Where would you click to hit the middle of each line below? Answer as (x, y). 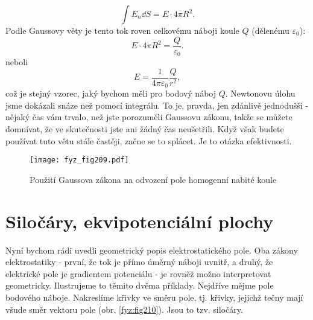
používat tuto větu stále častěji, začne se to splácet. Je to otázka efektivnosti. (149, 140)
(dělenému (270, 30)
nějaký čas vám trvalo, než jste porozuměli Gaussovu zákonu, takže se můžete (149, 117)
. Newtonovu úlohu (260, 93)
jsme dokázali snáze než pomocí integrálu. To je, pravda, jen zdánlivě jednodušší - (157, 105)
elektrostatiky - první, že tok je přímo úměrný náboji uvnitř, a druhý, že (139, 262)
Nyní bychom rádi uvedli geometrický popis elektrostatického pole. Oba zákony (152, 250)
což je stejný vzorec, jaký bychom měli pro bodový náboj (111, 93)
